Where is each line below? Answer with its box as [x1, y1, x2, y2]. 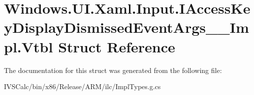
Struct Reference [58, 36, 175, 56]
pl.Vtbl [4, 36, 53, 56]
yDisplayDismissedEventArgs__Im [4, 17, 249, 37]
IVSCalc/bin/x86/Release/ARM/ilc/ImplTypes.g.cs [4, 81, 161, 92]
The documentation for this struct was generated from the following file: [4, 65, 222, 75]
